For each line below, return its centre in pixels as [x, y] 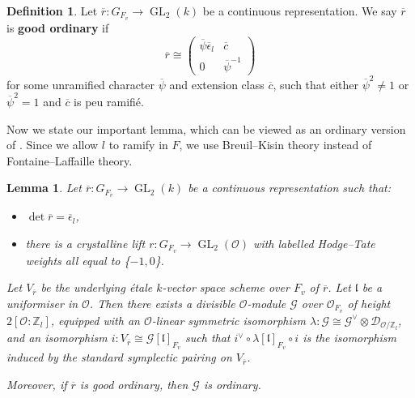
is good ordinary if [58, 27]
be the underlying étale [97, 287]
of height [369, 303]
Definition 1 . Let [52, 11]
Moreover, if [37, 384]
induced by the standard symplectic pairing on [119, 357]
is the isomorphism [349, 338]
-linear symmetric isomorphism [229, 320]
